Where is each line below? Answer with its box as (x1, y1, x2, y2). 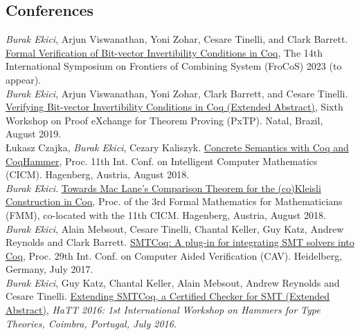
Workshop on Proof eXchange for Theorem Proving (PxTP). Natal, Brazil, (6, 113, 323, 127)
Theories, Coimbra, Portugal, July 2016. (6, 316, 177, 330)
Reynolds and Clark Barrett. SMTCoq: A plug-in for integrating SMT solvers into (6, 235, 354, 249)
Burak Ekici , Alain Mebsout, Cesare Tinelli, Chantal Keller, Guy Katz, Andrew (6, 221, 344, 236)
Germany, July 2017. (6, 262, 93, 276)
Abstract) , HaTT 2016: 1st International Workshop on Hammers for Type (6, 303, 321, 317)
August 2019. (6, 126, 62, 141)
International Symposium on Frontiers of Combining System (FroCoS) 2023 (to (6, 59, 342, 73)
